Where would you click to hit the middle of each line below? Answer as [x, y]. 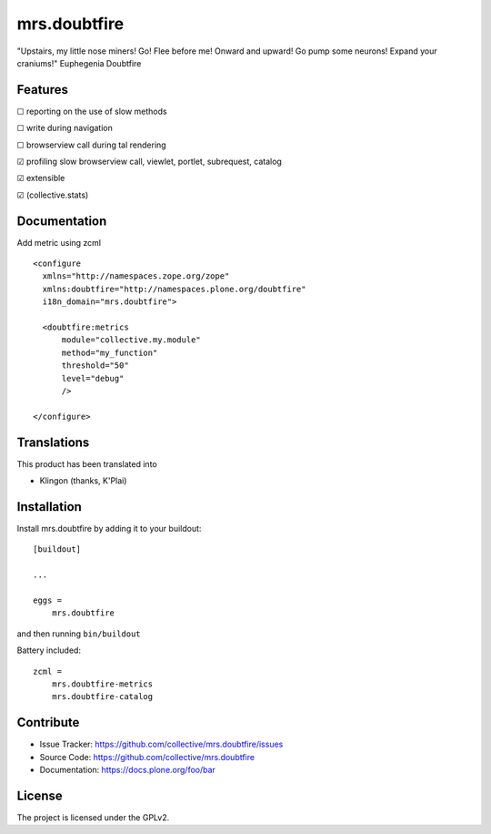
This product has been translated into [87, 463]
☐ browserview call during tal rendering [92, 145]
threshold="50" [95, 366]
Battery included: [49, 650]
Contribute [48, 722]
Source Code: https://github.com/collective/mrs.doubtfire [147, 757]
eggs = [48, 600]
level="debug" [93, 378]
